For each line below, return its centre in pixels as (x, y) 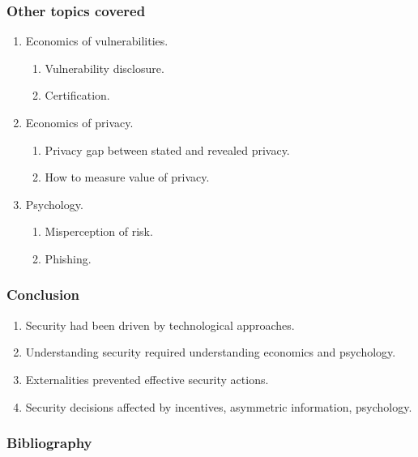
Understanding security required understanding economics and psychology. (211, 352)
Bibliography (49, 443)
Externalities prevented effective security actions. (147, 379)
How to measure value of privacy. (127, 177)
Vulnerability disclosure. (104, 68)
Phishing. (68, 258)
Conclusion (43, 295)
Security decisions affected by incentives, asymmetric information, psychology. (219, 406)
